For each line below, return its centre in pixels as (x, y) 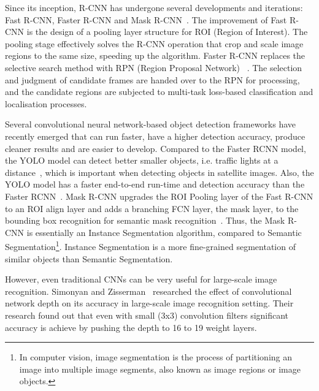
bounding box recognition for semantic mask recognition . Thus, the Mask (145, 220)
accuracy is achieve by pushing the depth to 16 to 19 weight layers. (131, 327)
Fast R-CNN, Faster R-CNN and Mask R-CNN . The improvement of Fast (146, 19)
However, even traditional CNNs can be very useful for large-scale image (141, 279)
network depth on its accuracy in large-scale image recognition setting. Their (149, 303)
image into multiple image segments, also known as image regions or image (160, 369)
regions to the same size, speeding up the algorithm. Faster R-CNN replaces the (155, 55)
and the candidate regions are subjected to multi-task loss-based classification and (159, 92)
